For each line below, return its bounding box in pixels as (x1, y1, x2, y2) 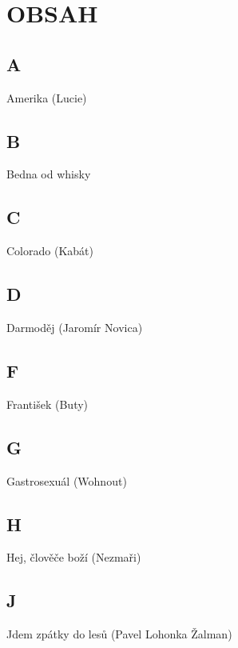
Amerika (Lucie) (6, 89, 87, 106)
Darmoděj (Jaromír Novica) (6, 318, 143, 335)
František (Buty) (6, 395, 89, 412)
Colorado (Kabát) (6, 242, 93, 259)
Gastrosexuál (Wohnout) (6, 472, 127, 489)
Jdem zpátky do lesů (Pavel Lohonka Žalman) (6, 626, 232, 642)
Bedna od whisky (6, 166, 91, 182)
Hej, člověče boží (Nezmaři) (6, 549, 141, 566)
